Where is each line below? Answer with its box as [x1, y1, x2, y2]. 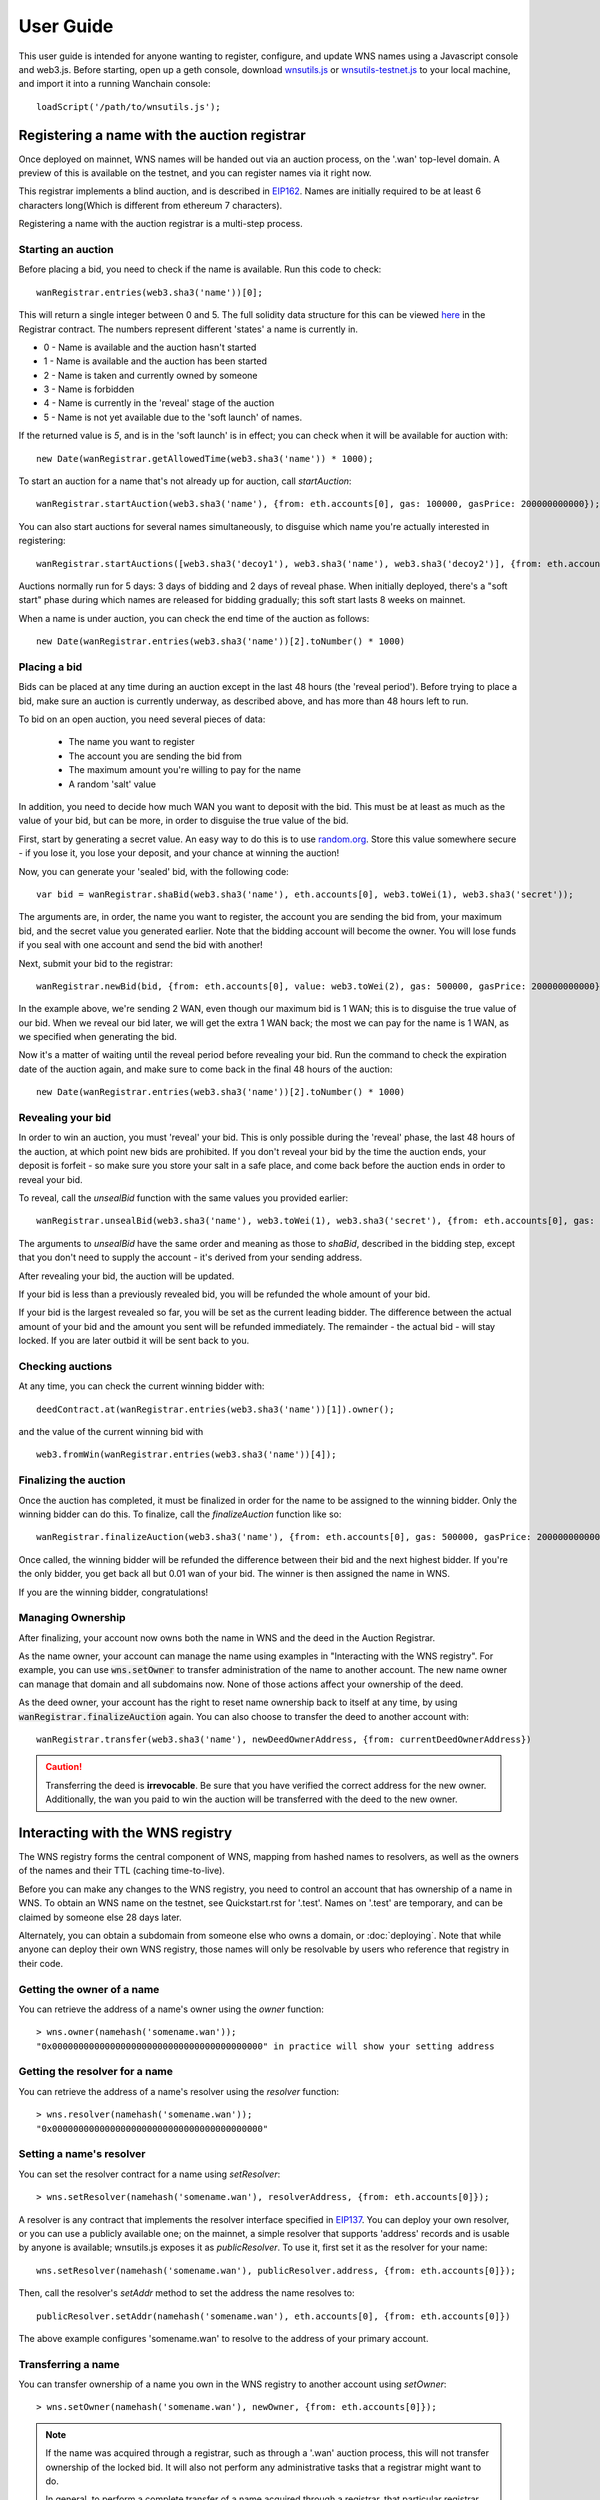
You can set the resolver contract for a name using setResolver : [18, 2168, 281, 2180]
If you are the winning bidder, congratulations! [18, 1586, 209, 1598]
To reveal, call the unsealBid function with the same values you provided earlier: [18, 1191, 349, 1204]
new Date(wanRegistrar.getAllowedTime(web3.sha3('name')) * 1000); [36, 453, 374, 464]
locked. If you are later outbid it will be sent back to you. [18, 1335, 250, 1347]
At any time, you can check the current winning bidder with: [18, 1380, 265, 1392]
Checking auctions [18, 1359, 113, 1373]
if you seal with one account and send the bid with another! [18, 939, 264, 951]
